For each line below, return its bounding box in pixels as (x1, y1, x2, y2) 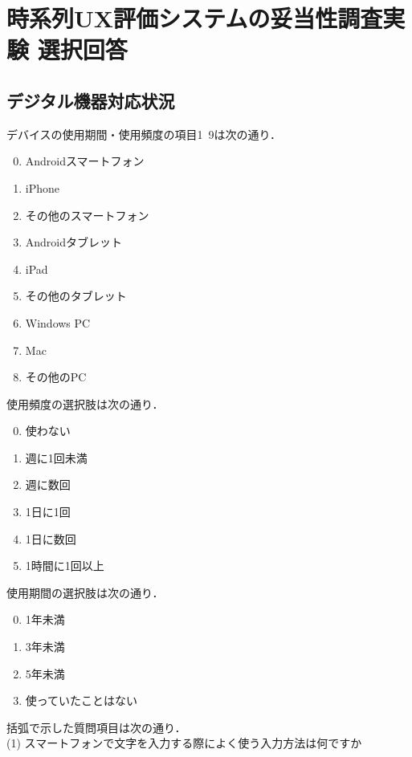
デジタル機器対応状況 (6, 88, 175, 112)
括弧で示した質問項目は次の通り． (6, 718, 186, 735)
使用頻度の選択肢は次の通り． (6, 395, 164, 412)
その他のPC (25, 368, 87, 385)
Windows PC (25, 314, 91, 331)
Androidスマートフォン (25, 153, 145, 169)
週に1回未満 (25, 449, 88, 466)
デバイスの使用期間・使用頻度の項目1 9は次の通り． (6, 125, 282, 142)
